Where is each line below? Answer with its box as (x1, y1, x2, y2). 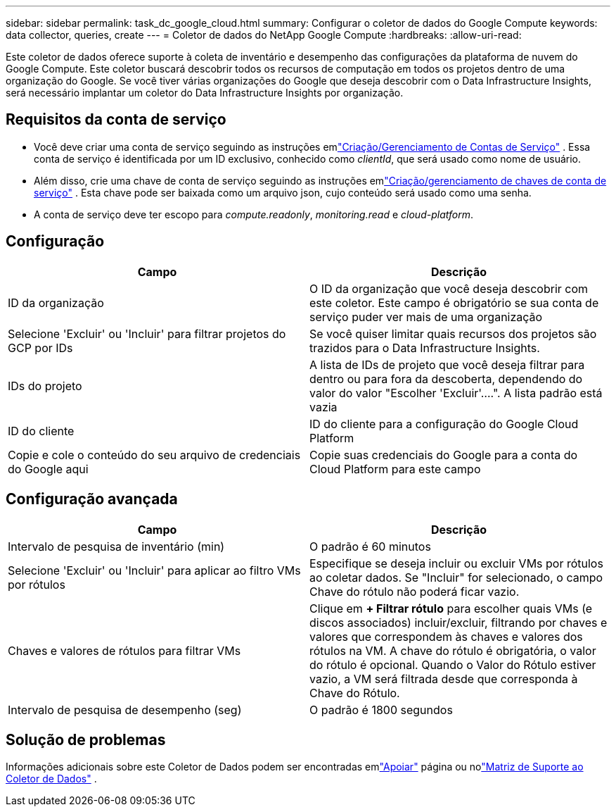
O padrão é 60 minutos (309, 539, 431, 554)
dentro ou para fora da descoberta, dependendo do (309, 371, 583, 386)
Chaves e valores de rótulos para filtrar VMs (8, 643, 241, 658)
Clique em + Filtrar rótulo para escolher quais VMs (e (309, 601, 593, 616)
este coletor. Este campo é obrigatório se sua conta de (309, 295, 599, 310)
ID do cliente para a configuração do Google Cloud (309, 416, 579, 431)
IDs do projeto (8, 378, 82, 393)
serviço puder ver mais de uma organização (309, 309, 543, 324)
